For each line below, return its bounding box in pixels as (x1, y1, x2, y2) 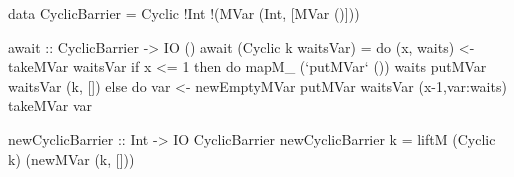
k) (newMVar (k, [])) (8, 148, 135, 169)
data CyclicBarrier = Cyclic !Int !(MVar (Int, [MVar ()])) (8, 3, 360, 23)
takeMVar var (8, 95, 93, 116)
